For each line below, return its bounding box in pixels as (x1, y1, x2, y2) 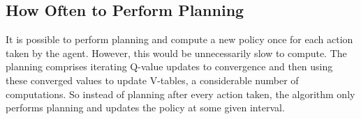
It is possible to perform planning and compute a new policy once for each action (6, 32, 353, 47)
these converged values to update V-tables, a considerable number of (6, 72, 299, 87)
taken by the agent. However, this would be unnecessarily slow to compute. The (6, 45, 347, 60)
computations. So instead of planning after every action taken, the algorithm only (6, 86, 355, 101)
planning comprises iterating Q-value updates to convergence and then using (6, 59, 333, 74)
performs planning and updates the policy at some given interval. (6, 100, 285, 115)
